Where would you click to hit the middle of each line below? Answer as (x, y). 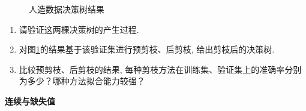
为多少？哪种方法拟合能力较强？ (82, 81)
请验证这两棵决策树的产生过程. (79, 29)
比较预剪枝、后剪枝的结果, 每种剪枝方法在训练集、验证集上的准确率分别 (160, 69)
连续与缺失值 (30, 101)
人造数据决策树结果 (67, 9)
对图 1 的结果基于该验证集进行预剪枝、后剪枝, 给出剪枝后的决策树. (147, 49)
